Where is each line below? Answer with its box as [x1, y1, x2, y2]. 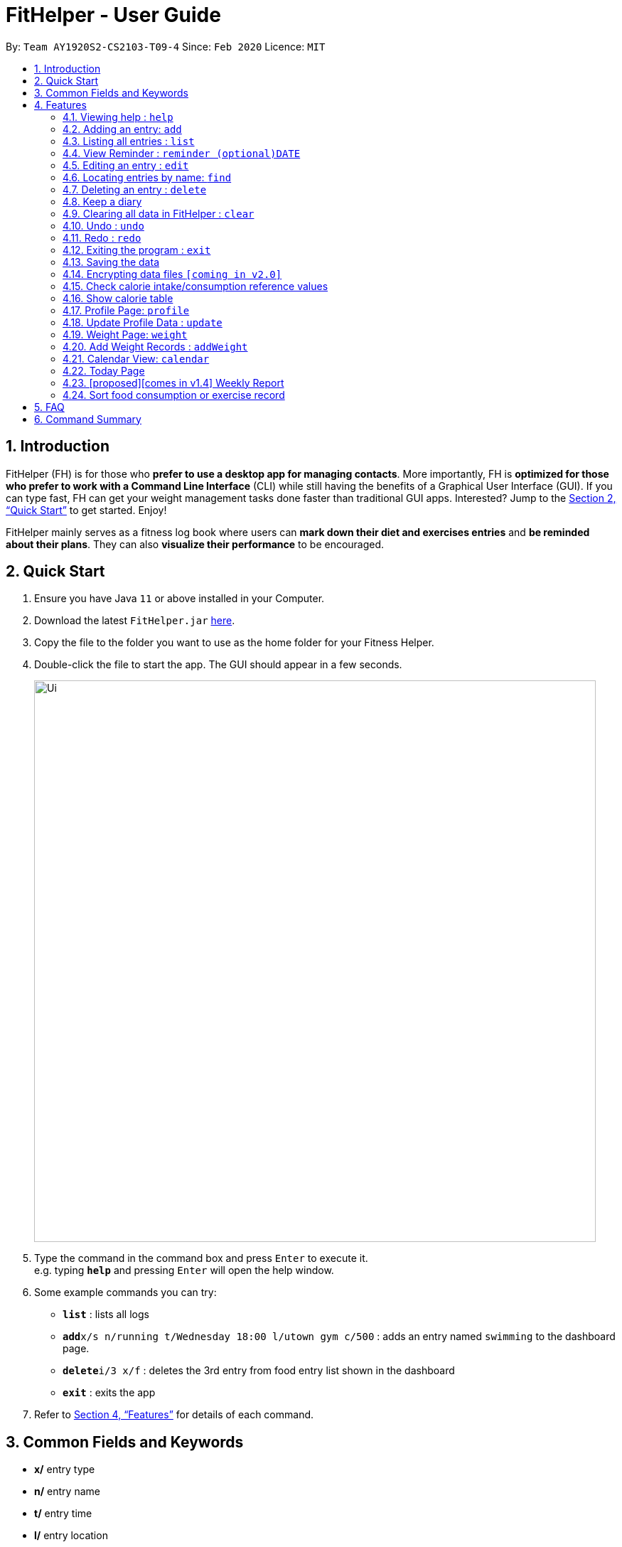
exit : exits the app [63, 1386, 156, 1399]
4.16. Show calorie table [63, 291, 173, 304]
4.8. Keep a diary [63, 195, 142, 208]
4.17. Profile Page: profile [63, 304, 190, 316]
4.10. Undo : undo [63, 219, 144, 232]
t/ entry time [34, 1507, 92, 1520]
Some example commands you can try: [34, 1286, 217, 1299]
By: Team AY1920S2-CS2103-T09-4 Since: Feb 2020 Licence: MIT [6, 40, 326, 53]
